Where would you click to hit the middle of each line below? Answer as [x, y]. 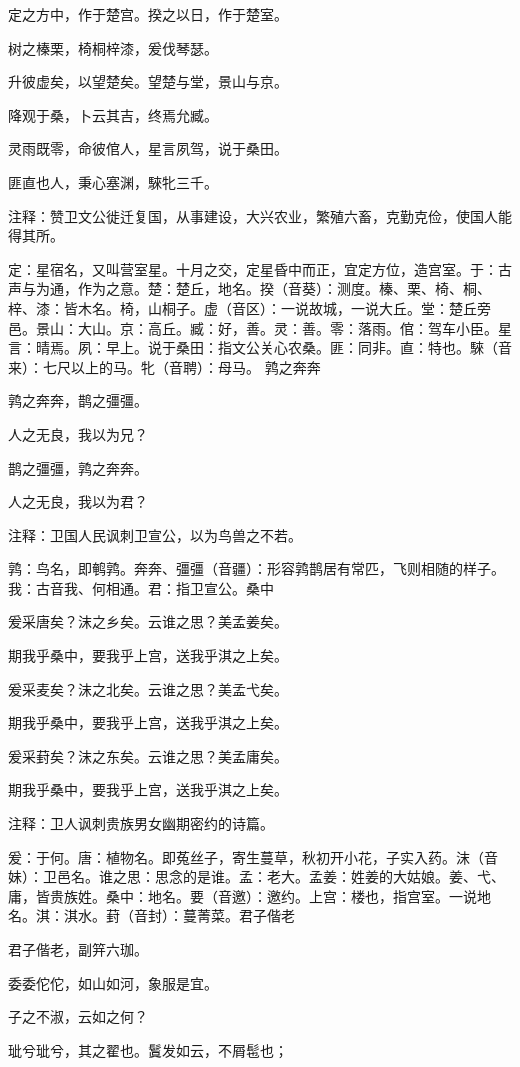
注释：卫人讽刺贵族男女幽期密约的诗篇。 [141, 823]
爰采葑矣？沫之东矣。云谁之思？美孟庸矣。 [148, 755]
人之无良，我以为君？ [78, 501]
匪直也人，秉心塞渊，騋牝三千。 [113, 181]
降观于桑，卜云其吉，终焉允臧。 [113, 114]
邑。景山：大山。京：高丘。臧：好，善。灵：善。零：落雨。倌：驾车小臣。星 [260, 327]
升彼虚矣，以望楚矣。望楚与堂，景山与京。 [148, 81]
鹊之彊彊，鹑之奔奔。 [78, 467]
